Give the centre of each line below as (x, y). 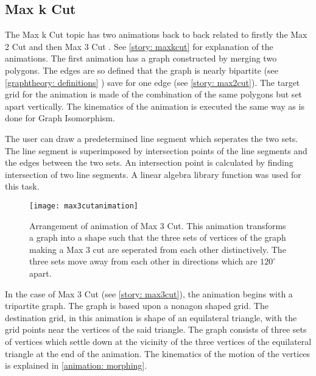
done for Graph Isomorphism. (60, 118)
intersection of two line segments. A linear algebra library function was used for (153, 174)
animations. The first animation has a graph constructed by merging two (141, 58)
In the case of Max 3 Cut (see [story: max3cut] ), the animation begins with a (149, 293)
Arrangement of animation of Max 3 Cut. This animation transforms (158, 225)
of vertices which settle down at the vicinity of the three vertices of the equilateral (158, 341)
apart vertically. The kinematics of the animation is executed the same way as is (155, 106)
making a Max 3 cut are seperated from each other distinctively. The (158, 249)
